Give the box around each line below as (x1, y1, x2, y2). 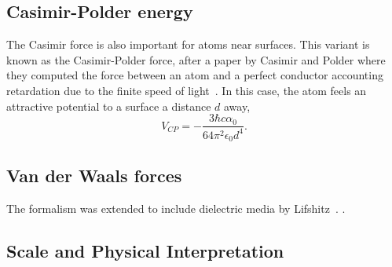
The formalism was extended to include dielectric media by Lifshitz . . (6, 200, 346, 217)
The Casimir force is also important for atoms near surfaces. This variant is (6, 36, 370, 53)
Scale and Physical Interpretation (6, 239, 284, 263)
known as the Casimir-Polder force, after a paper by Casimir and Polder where (6, 51, 386, 68)
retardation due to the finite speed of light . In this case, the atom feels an (6, 82, 367, 98)
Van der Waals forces (6, 163, 182, 188)
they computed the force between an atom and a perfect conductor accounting (6, 67, 383, 83)
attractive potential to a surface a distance (6, 97, 211, 114)
